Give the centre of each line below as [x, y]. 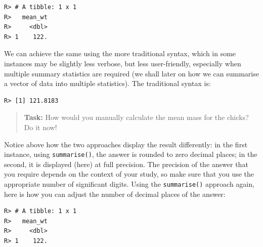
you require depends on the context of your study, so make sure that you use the [129, 174]
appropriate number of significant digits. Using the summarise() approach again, [129, 183]
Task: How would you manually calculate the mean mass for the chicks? [136, 117]
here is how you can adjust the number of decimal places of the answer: [115, 194]
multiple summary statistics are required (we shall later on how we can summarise [131, 73]
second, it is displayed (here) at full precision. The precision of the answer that [126, 164]
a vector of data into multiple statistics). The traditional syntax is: [107, 83]
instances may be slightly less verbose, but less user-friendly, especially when [123, 63]
